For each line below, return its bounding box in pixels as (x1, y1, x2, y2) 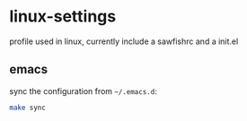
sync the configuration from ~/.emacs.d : (9, 85, 157, 96)
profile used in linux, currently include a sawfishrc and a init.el (9, 36, 239, 47)
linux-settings (9, 6, 117, 27)
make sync (9, 103, 47, 112)
